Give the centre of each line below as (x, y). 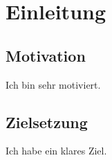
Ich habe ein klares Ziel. (56, 151)
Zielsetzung (47, 122)
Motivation (46, 55)
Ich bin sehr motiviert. (53, 84)
